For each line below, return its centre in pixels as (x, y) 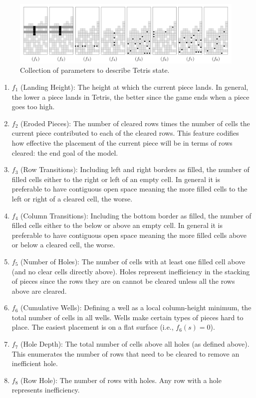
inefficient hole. (35, 363)
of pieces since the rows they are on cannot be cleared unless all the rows (123, 281)
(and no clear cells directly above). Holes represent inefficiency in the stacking (131, 271)
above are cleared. (39, 291)
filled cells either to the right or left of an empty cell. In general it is (116, 179)
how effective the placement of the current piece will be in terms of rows (122, 142)
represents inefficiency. (46, 390)
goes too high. (33, 106)
